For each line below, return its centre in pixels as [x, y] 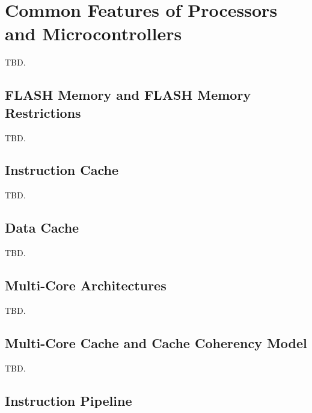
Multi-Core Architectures [86, 285]
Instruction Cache [62, 170]
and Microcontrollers [93, 33]
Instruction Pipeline [69, 400]
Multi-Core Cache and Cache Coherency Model [156, 342]
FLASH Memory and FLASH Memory [128, 95]
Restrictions [43, 112]
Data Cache [42, 228]
